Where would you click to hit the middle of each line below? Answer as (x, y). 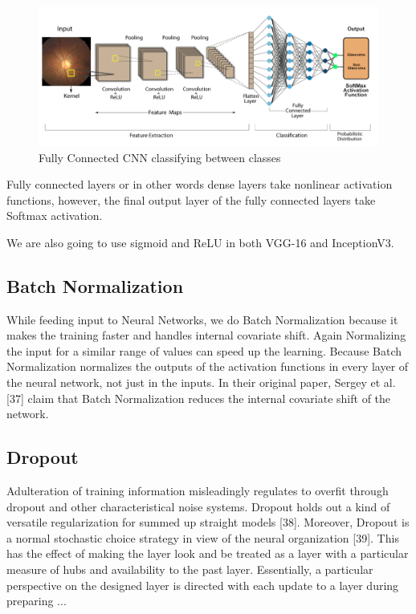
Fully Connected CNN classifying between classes (160, 157)
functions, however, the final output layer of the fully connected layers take (191, 199)
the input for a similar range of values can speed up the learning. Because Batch (204, 350)
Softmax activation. (55, 216)
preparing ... (37, 601)
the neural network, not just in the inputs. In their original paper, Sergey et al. (201, 382)
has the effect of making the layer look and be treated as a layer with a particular (208, 553)
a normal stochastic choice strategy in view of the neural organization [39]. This (203, 537)
